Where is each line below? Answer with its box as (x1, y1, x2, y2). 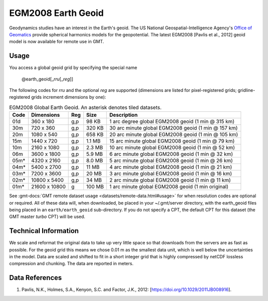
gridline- (237, 87, 256, 93)
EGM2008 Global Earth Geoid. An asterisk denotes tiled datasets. (9, 104, 162, 111)
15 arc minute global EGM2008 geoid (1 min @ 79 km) (109, 138, 235, 145)
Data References (9, 274, 62, 282)
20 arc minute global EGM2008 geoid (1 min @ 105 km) (109, 131, 238, 138)
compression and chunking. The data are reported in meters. (9, 261, 134, 267)
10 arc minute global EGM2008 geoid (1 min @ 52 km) (109, 144, 235, 151)
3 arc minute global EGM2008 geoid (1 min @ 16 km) (109, 170, 232, 177)
